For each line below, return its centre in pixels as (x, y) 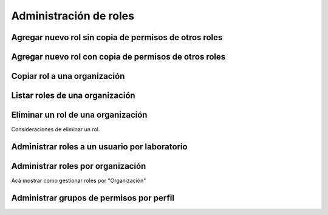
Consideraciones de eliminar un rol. (56, 129)
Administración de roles (73, 16)
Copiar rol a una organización (68, 76)
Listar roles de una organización (73, 96)
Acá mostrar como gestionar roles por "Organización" (79, 181)
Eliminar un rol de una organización (79, 115)
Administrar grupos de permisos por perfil (93, 198)
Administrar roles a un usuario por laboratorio (99, 147)
